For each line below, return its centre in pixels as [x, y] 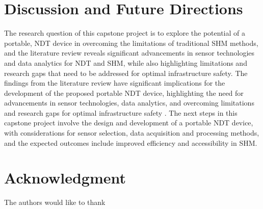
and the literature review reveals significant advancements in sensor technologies [129, 53]
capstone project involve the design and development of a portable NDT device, [129, 123]
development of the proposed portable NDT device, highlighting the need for [124, 93]
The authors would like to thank [55, 202]
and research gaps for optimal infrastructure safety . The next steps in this [121, 112]
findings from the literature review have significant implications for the [115, 83]
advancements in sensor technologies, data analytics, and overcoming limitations [129, 103]
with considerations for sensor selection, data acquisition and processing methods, [132, 133]
